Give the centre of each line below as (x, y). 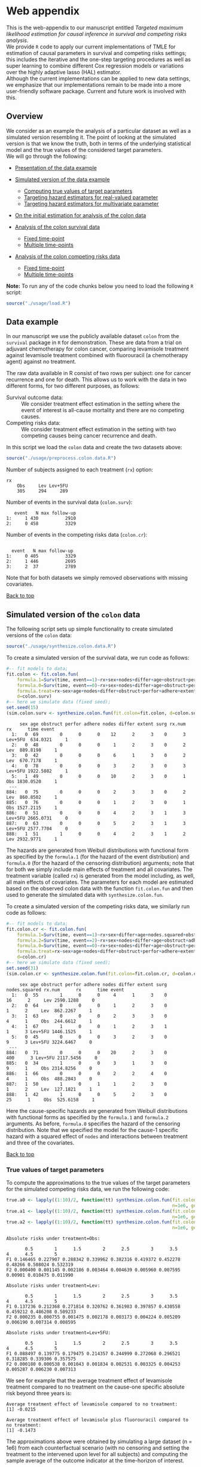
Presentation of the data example (56, 168)
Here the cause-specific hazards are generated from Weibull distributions (97, 1110)
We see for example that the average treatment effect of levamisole (89, 1381)
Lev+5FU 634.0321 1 (37, 739)
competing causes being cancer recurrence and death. (89, 436)
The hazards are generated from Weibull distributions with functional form (98, 850)
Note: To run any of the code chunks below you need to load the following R (100, 286)
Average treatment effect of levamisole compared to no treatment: (92, 1404)
